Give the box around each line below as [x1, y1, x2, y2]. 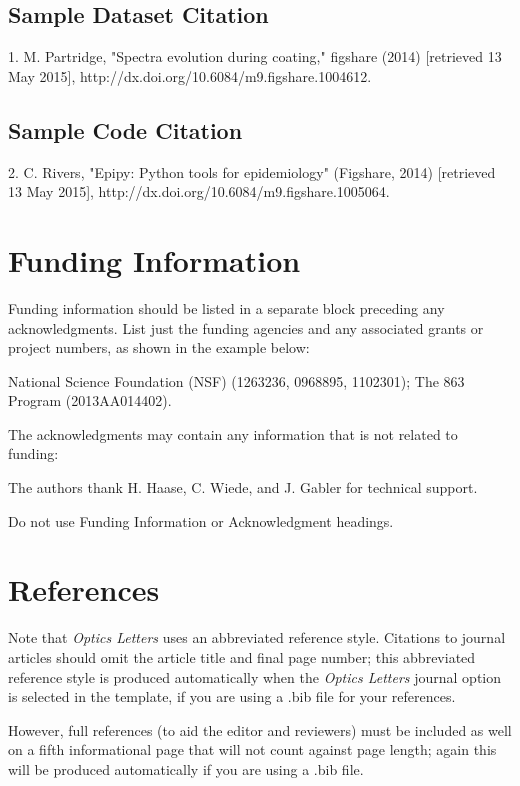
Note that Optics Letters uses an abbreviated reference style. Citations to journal [8, 627, 506, 648]
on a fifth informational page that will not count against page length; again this [8, 739, 497, 760]
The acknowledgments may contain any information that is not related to [8, 423, 458, 444]
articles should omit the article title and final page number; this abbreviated [8, 646, 476, 667]
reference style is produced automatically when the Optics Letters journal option [8, 666, 502, 687]
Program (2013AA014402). [8, 390, 172, 411]
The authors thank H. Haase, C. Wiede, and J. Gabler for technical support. [8, 477, 478, 498]
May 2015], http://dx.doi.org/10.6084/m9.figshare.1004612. [8, 65, 372, 86]
